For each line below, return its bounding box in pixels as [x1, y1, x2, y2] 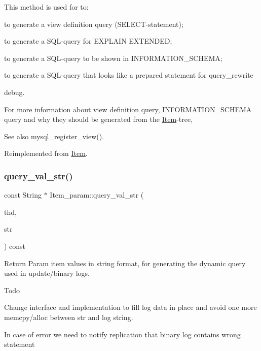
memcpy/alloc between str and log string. [4, 311, 133, 322]
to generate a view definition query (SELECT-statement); [4, 18, 183, 29]
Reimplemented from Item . [4, 148, 88, 158]
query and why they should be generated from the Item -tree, [4, 114, 193, 124]
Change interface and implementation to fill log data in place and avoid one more [4, 302, 257, 312]
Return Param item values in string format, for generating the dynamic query [4, 258, 246, 268]
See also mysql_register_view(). [4, 131, 104, 141]
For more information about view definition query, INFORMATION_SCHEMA [4, 104, 252, 114]
